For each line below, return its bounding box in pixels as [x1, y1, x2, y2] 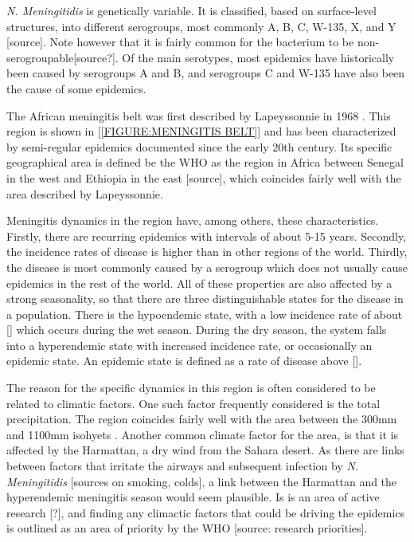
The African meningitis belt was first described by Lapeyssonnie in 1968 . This [6, 107, 391, 124]
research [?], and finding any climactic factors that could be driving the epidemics [6, 504, 405, 520]
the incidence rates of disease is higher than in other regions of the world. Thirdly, [6, 243, 408, 260]
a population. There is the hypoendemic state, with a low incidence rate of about [6, 305, 403, 322]
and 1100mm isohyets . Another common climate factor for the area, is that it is [6, 426, 398, 442]
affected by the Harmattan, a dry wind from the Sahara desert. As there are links [6, 442, 404, 458]
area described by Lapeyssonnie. [6, 185, 163, 202]
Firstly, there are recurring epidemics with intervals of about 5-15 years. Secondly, [6, 227, 407, 244]
